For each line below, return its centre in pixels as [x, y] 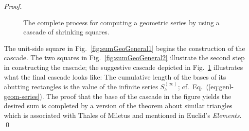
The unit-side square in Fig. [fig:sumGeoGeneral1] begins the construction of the [124, 48]
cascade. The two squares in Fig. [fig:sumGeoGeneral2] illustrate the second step [124, 57]
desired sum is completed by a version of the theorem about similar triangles [118, 106]
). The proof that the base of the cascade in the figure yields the [135, 96]
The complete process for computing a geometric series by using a [122, 22]
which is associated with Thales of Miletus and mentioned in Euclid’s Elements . [123, 115]
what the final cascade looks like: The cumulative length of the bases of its [115, 76]
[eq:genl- [221, 86]
